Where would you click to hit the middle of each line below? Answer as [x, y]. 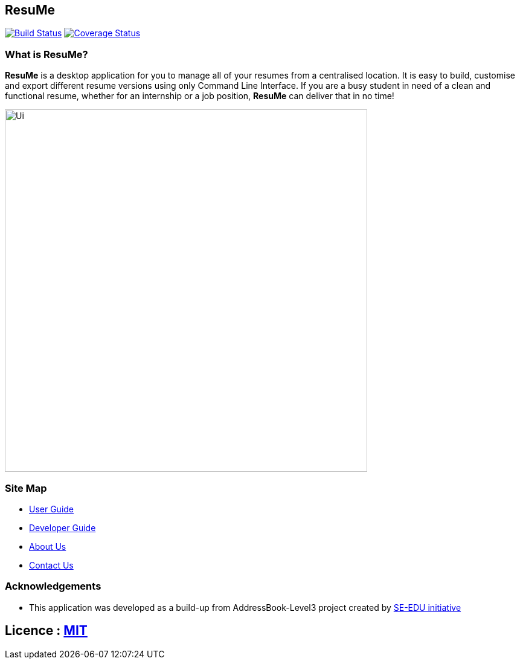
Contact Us [51, 565]
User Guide [52, 509]
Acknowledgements [53, 586]
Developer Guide [63, 527]
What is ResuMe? [47, 54]
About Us [48, 546]
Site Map [26, 488]
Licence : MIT [46, 631]
